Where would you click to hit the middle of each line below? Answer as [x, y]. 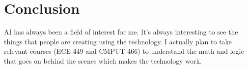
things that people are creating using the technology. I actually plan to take [118, 41]
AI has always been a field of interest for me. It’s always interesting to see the [121, 32]
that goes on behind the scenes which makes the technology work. [103, 60]
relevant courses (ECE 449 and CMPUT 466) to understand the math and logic [124, 51]
